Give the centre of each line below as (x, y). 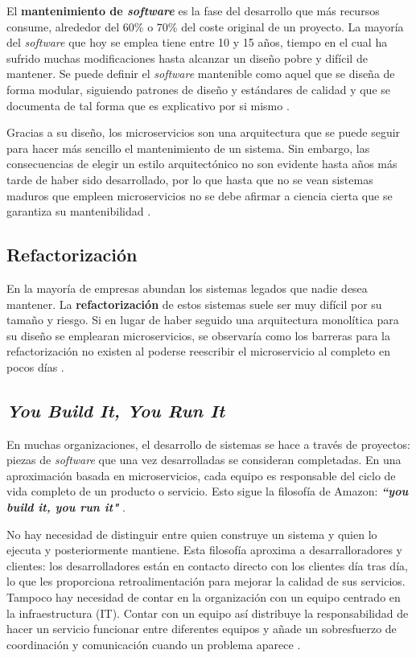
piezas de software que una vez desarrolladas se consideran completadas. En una (204, 460)
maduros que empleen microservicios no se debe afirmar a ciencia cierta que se (200, 195)
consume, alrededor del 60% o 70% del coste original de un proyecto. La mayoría (205, 26)
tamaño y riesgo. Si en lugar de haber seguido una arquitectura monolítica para (203, 320)
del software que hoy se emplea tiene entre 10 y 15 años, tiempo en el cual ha (197, 42)
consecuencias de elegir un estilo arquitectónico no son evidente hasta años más (202, 164)
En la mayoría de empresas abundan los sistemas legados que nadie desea (187, 288)
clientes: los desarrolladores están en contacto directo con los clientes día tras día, (207, 565)
